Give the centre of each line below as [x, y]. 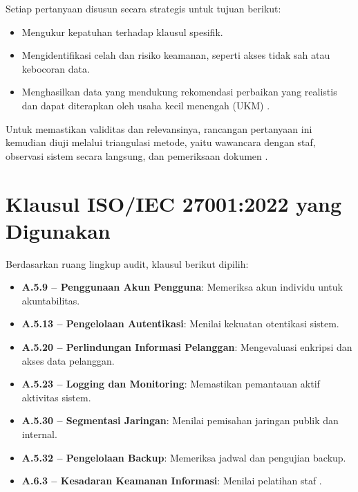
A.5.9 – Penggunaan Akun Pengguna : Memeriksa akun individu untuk [182, 287]
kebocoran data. [56, 68]
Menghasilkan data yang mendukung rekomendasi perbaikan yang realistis [179, 92]
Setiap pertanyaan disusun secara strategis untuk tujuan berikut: [143, 8]
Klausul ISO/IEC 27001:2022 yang [174, 203]
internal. [39, 434]
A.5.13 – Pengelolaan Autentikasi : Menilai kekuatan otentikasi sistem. [180, 324]
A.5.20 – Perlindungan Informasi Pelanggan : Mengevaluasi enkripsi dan [187, 347]
